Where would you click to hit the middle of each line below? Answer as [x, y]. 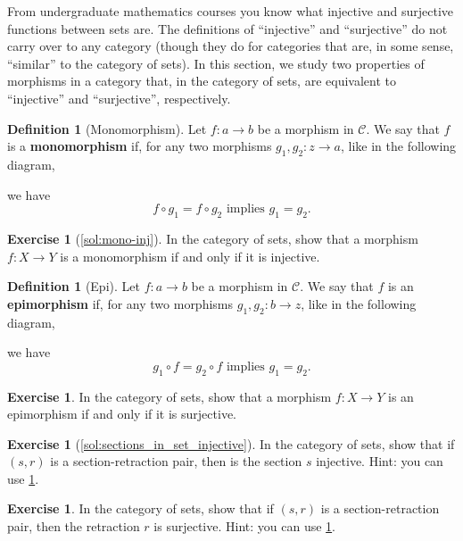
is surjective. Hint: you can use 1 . [245, 526]
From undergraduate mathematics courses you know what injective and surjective [231, 11]
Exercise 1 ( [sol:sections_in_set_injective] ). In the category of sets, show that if [231, 443]
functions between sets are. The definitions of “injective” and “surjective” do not [227, 28]
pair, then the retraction [74, 526]
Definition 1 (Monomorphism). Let [107, 128]
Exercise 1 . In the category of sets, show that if [141, 508]
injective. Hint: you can [380, 461]
